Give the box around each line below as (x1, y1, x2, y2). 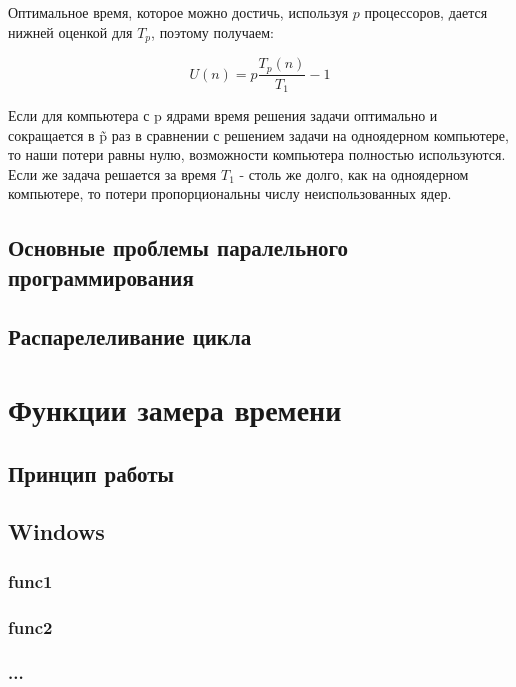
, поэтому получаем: (151, 21, 275, 42)
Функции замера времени (8, 389, 342, 430)
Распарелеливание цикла (8, 320, 252, 351)
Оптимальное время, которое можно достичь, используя (8, 2, 349, 22)
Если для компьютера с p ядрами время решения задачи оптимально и (8, 104, 438, 125)
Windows (8, 516, 105, 547)
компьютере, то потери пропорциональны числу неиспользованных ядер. (8, 183, 452, 204)
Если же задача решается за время (8, 163, 217, 184)
